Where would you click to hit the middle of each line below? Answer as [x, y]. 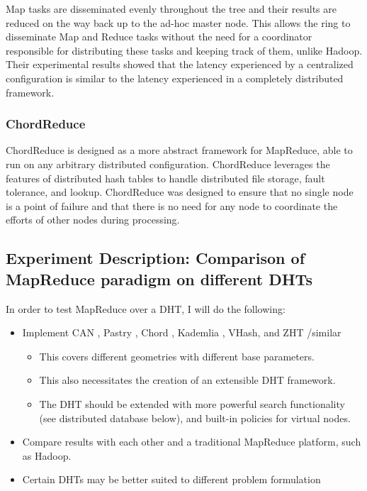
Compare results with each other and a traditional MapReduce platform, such [192, 442]
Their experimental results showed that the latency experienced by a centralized [180, 64]
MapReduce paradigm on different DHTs [159, 278]
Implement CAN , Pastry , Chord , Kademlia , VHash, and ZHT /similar [182, 332]
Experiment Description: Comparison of [156, 258]
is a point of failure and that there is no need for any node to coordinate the [172, 205]
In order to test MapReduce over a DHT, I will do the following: [146, 308]
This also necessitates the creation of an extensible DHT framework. [187, 380]
